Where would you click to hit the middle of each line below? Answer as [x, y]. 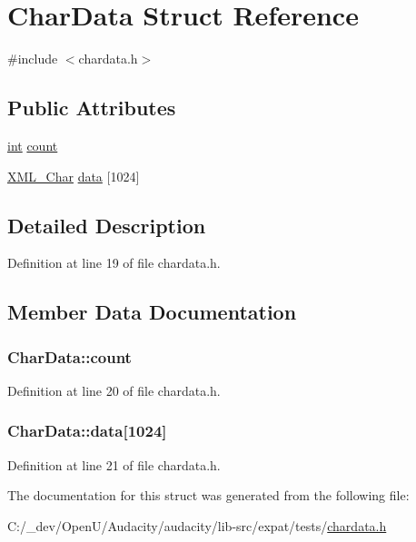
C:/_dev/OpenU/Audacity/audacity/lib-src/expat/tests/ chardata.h [197, 525]
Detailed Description [107, 225]
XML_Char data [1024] [74, 176]
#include [33, 59]
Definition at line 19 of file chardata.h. [114, 263]
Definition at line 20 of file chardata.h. [114, 390]
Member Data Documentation [152, 312]
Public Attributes [92, 108]
